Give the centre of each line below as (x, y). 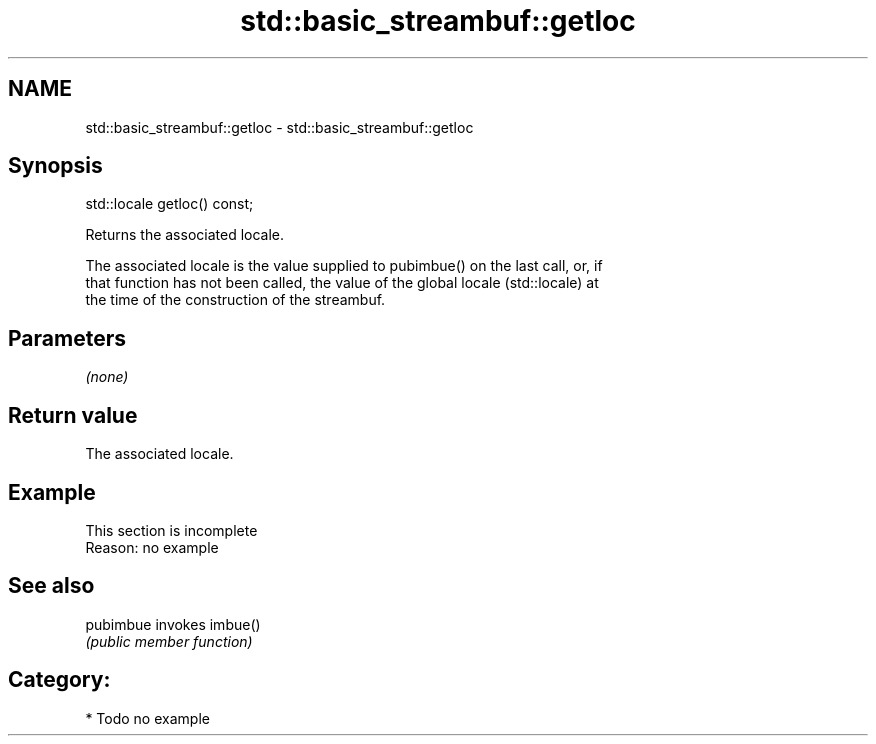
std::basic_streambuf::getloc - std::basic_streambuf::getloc (279, 127)
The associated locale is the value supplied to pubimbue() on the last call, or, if (344, 266)
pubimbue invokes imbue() (173, 624)
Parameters (67, 338)
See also (51, 586)
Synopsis (55, 166)
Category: (59, 680)
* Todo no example (147, 718)
